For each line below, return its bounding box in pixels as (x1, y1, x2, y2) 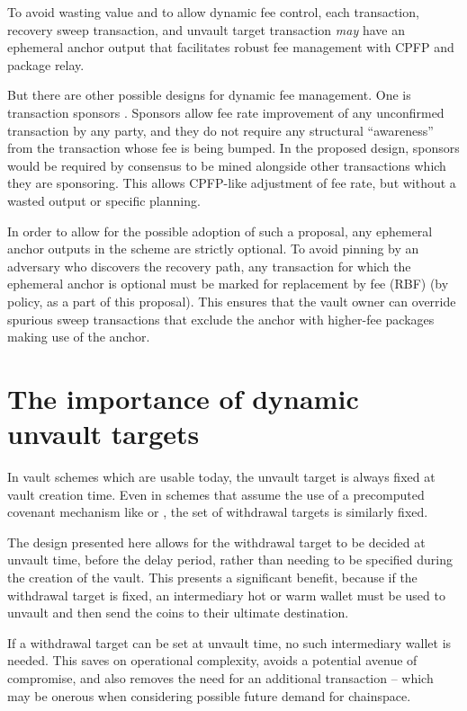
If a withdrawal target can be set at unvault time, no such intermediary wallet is (7, 633, 452, 652)
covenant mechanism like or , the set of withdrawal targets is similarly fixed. (7, 502, 428, 521)
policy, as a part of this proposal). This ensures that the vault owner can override (7, 291, 456, 310)
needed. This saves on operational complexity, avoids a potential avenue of (7, 651, 418, 670)
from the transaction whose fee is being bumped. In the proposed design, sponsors (7, 138, 460, 157)
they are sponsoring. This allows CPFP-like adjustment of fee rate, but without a (7, 173, 456, 192)
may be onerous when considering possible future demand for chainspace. (7, 686, 411, 705)
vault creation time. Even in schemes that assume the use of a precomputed (7, 484, 425, 503)
